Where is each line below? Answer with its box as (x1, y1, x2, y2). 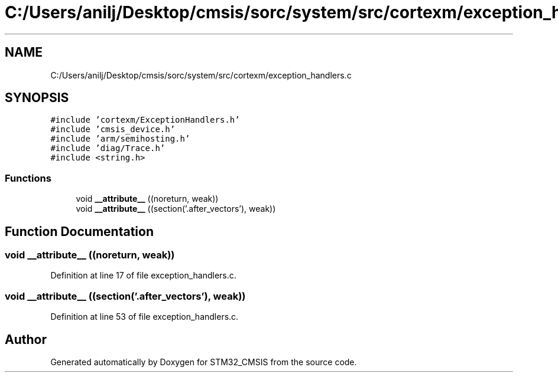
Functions (5, 172, 51, 184)
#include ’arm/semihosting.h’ (50, 134, 190, 144)
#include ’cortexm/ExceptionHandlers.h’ (50, 115, 240, 125)
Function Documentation (5, 224, 154, 239)
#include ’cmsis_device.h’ (50, 124, 176, 135)
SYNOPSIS (5, 90, 69, 106)
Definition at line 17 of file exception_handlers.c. (50, 270, 236, 281)
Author (5, 332, 47, 347)
